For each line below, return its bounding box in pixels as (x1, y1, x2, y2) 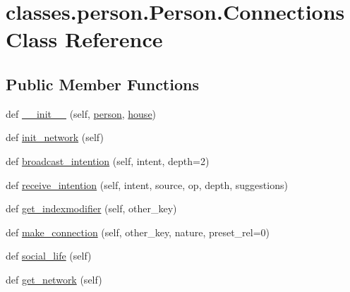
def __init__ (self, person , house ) (6, 106, 157, 121)
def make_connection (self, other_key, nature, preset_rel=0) (6, 224, 270, 239)
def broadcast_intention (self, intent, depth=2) (6, 153, 210, 168)
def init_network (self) (6, 130, 104, 145)
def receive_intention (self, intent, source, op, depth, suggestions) (6, 177, 288, 192)
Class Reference (6, 25, 163, 54)
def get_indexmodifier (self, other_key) (6, 201, 177, 216)
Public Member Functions (6, 73, 199, 95)
